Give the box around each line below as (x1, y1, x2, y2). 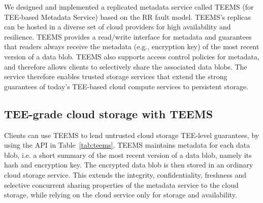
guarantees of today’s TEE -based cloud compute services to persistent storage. (4, 81, 249, 91)
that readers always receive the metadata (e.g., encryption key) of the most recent (4, 41, 259, 52)
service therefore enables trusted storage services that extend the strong (4, 71, 227, 82)
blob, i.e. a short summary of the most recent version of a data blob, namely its (4, 149, 252, 160)
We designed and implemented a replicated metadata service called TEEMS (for (4, 2, 254, 12)
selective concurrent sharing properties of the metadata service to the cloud (4, 179, 239, 190)
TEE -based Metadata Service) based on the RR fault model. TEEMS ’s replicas (4, 11, 251, 22)
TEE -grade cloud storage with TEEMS (4, 106, 213, 121)
